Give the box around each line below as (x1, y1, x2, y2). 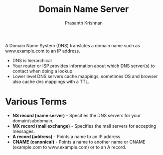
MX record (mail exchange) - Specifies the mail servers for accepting (12, 123, 157, 129)
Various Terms (5, 96, 67, 107)
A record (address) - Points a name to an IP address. (12, 133, 122, 140)
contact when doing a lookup (12, 68, 73, 74)
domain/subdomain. (12, 118, 54, 124)
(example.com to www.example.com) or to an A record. (12, 144, 127, 150)
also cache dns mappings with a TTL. (12, 78, 90, 84)
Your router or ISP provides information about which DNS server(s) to (12, 63, 155, 69)
